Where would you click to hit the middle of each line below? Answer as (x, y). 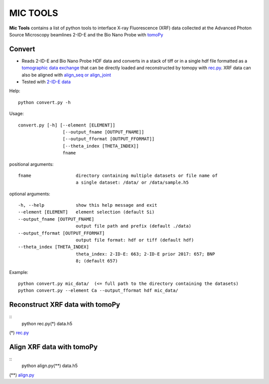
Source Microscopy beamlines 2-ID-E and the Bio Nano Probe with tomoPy (86, 34)
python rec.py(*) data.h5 (47, 323)
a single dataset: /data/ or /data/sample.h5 (132, 183)
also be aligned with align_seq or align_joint (67, 75)
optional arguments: (30, 194)
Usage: (17, 114)
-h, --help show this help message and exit (88, 205)
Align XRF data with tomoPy (54, 347)
